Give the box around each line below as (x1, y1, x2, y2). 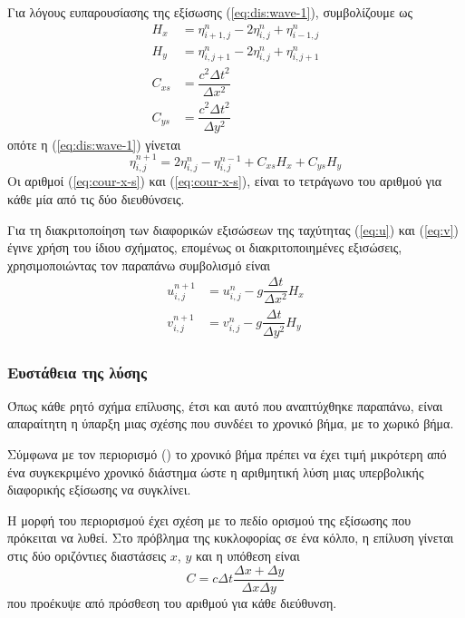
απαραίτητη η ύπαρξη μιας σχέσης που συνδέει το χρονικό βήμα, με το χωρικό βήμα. (7, 414, 454, 433)
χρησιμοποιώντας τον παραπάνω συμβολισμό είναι (7, 255, 271, 274)
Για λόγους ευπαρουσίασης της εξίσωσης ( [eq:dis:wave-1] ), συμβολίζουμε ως (7, 3, 413, 21)
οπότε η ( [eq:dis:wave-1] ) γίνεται (7, 134, 181, 153)
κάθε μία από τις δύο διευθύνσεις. (7, 190, 185, 209)
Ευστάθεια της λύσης (7, 360, 147, 383)
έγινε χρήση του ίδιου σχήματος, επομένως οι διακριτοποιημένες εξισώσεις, (7, 238, 402, 257)
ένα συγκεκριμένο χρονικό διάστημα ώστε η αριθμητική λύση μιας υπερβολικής (7, 462, 424, 481)
